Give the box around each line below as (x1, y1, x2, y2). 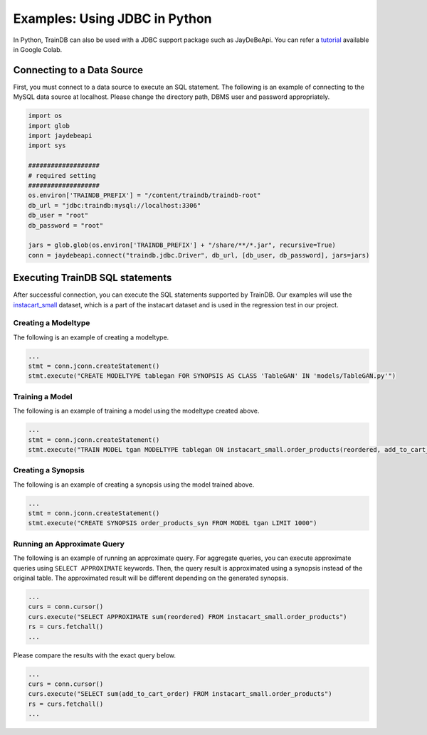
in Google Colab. (13, 45, 63, 53)
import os (28, 112, 63, 120)
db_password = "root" (28, 221, 104, 229)
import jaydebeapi (28, 132, 93, 139)
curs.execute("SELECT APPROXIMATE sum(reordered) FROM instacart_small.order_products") (28, 613, 348, 620)
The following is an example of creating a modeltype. (13, 333, 169, 342)
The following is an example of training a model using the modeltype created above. (13, 406, 260, 416)
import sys (28, 142, 66, 149)
